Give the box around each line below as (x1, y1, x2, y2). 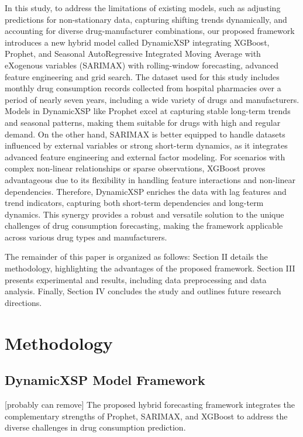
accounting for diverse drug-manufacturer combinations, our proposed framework (5, 25, 295, 37)
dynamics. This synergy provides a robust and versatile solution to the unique (5, 208, 284, 220)
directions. (5, 296, 42, 308)
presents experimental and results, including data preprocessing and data (5, 273, 267, 285)
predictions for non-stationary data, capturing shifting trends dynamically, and (5, 13, 287, 25)
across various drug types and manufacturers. (5, 230, 167, 243)
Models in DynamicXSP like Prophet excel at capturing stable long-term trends (5, 105, 291, 117)
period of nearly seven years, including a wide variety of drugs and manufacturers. (5, 93, 299, 105)
